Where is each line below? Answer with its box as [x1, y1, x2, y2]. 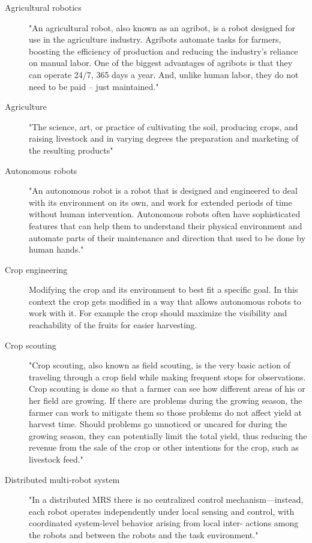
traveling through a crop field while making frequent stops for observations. [29, 370, 306, 383]
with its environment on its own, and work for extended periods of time [29, 196, 292, 208]
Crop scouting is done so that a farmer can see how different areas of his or [29, 382, 305, 395]
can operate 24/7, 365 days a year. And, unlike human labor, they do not [29, 68, 299, 80]
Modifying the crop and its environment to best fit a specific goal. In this [29, 283, 298, 296]
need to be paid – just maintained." [29, 80, 159, 92]
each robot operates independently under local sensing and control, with [29, 505, 295, 517]
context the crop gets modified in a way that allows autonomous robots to [29, 295, 301, 307]
